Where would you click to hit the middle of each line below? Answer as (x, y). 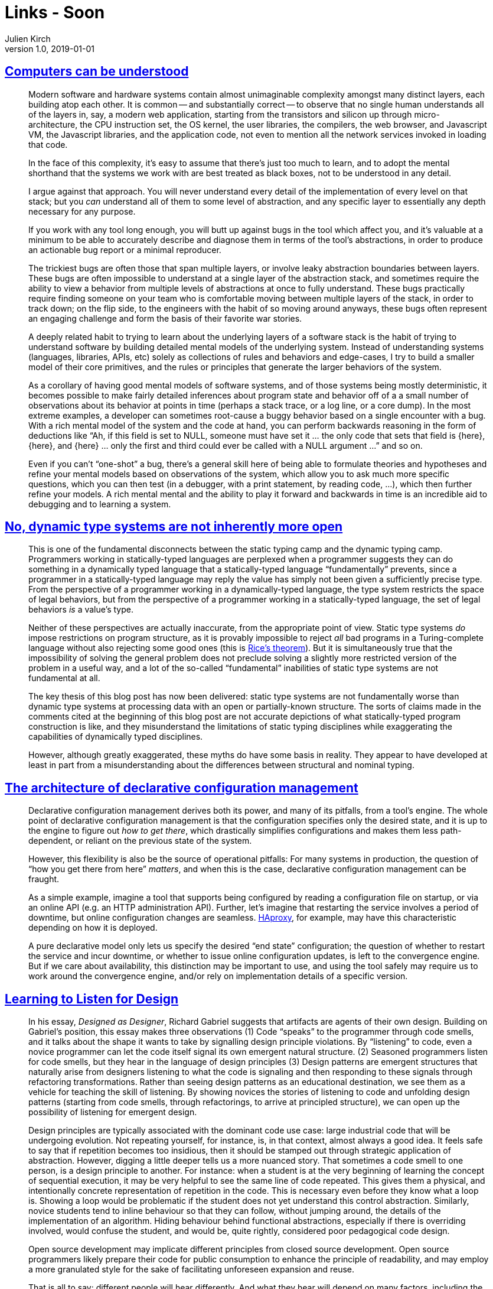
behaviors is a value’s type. (81, 610)
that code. (48, 144)
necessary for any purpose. (82, 211)
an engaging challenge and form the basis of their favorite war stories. (165, 318)
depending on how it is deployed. (93, 928)
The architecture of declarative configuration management (182, 788)
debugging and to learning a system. (100, 504)
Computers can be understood (97, 72)
